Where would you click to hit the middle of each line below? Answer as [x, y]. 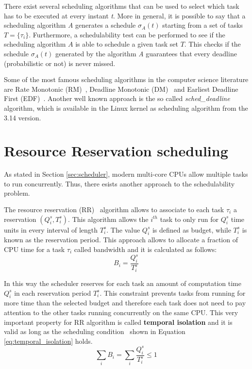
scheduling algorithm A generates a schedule [70, 25]
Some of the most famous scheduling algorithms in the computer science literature [126, 79]
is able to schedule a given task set [127, 44]
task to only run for [189, 219]
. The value [123, 229]
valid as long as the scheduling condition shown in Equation [95, 331]
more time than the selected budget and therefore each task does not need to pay [125, 303]
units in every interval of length [51, 229]
